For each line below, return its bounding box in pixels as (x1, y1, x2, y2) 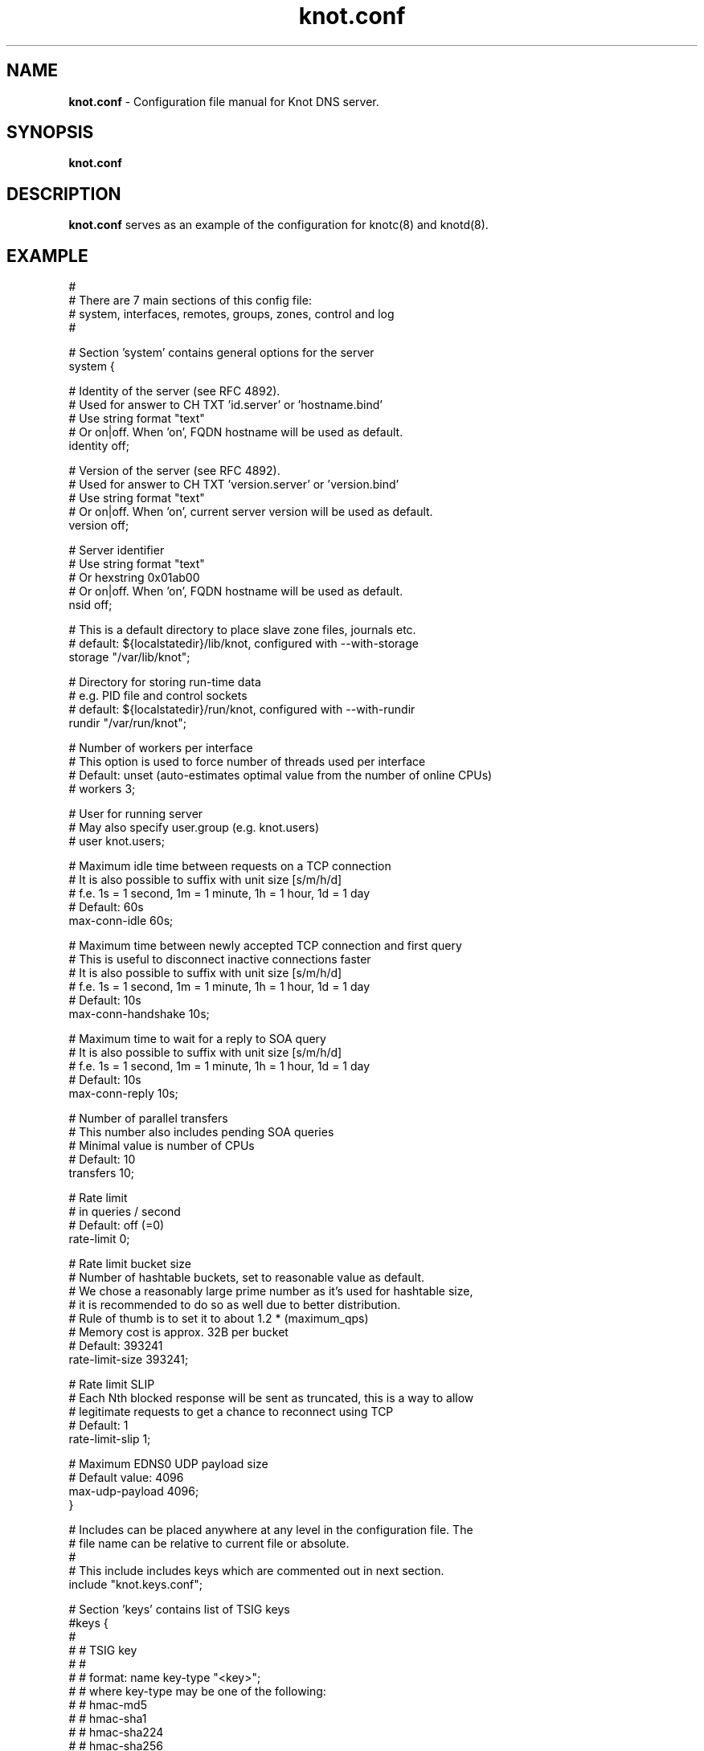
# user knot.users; (68, 834, 165, 849)
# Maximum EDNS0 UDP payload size (68, 1457, 268, 1471)
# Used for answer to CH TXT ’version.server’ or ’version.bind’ (68, 477, 399, 492)
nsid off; (68, 598, 113, 612)
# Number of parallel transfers (68, 1111, 228, 1126)
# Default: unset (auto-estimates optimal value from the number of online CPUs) (68, 768, 493, 783)
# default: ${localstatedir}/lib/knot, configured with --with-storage (68, 636, 419, 651)
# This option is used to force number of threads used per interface (68, 755, 426, 769)
